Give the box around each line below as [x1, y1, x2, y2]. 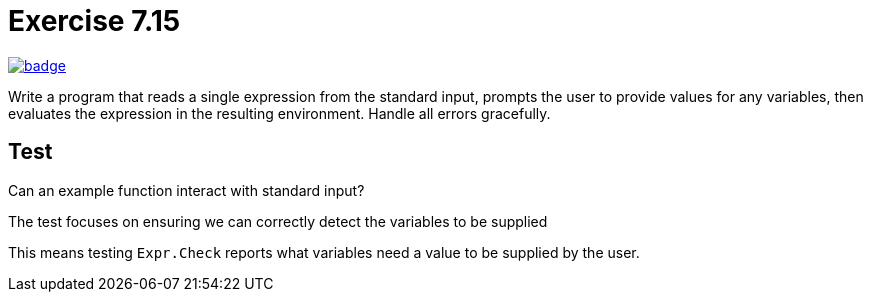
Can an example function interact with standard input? [8, 181, 365, 199]
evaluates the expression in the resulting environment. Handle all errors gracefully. [8, 104, 551, 122]
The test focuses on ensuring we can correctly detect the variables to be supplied [8, 212, 548, 230]
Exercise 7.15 [8, 4, 181, 38]
